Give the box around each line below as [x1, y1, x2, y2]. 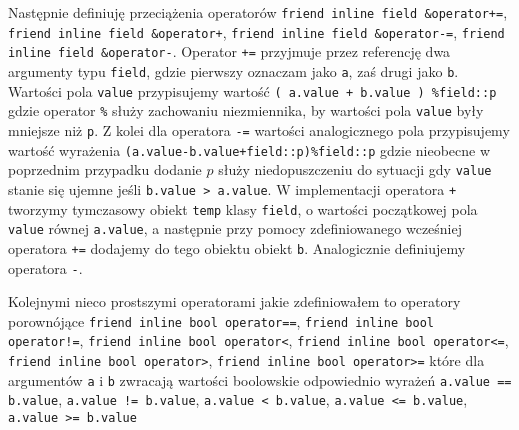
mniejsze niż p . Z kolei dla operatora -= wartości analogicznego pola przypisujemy [8, 119, 510, 140]
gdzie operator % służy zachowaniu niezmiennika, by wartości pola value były [8, 100, 484, 121]
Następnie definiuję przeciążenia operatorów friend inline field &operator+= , [8, 2, 508, 22]
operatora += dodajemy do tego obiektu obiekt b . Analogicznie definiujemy [8, 237, 466, 258]
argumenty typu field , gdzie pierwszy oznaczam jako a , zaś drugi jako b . [8, 60, 459, 81]
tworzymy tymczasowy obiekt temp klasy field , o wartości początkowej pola [8, 198, 478, 219]
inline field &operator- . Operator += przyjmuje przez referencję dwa [8, 41, 451, 62]
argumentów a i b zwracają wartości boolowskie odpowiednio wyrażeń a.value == [8, 369, 512, 390]
